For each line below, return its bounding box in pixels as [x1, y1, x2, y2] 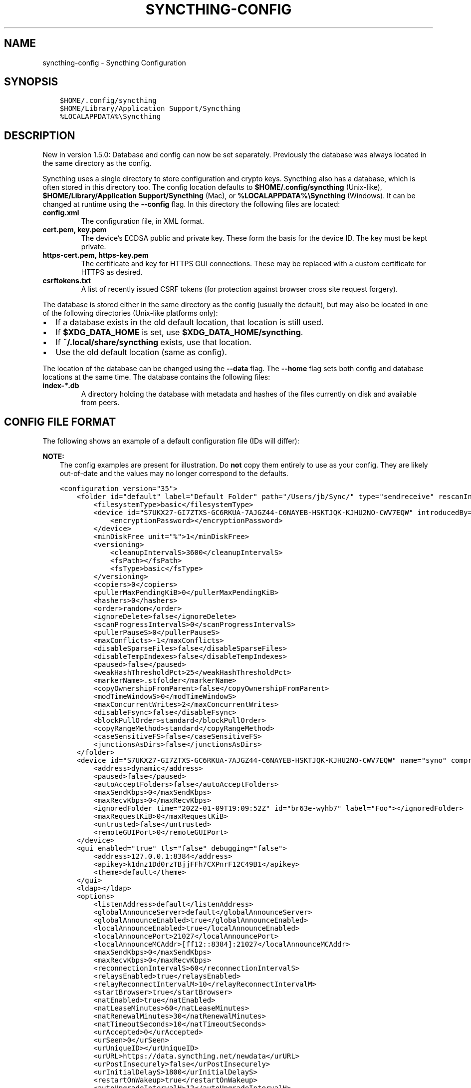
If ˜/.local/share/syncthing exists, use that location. [55, 337, 251, 348]
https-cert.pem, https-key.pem [42, 251, 149, 260]
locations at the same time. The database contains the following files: [42, 373, 270, 382]
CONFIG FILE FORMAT [4, 415, 116, 428]
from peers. [81, 398, 120, 407]
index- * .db [42, 381, 79, 390]
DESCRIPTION [4, 129, 75, 142]
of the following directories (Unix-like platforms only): [42, 309, 218, 318]
